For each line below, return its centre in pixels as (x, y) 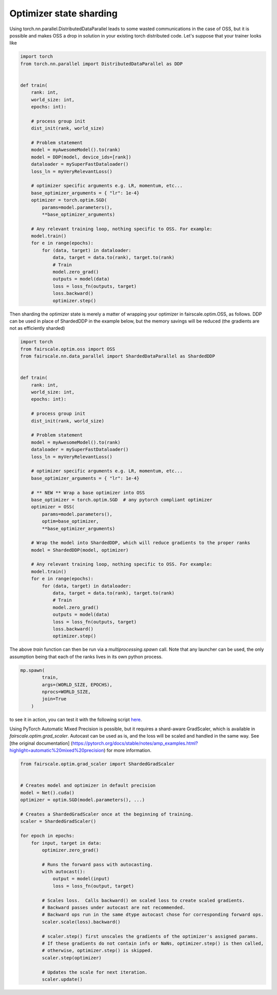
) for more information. (127, 750)
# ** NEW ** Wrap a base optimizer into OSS (88, 493)
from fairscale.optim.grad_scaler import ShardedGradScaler (97, 764)
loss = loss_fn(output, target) (93, 886)
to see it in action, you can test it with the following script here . (76, 719)
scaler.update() (62, 979)
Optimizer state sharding (64, 13)
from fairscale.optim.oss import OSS (68, 349)
